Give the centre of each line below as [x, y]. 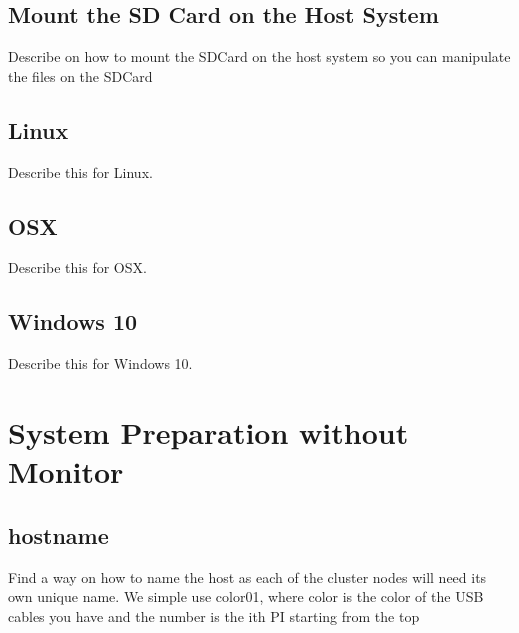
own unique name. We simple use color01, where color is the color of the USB [246, 596]
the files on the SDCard [80, 75]
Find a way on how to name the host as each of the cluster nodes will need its [247, 576]
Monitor [66, 471]
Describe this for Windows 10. [100, 363]
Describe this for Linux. [80, 171]
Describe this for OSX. [77, 267]
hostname [58, 534]
